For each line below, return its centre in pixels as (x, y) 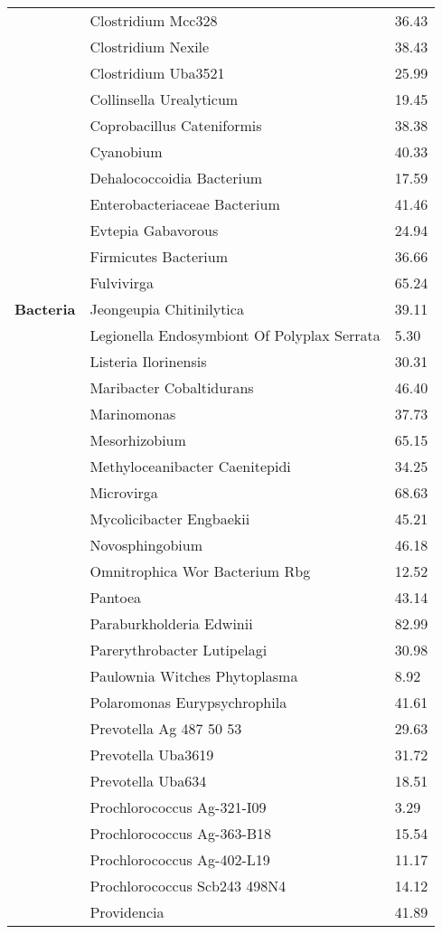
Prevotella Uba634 (148, 781)
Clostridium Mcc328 (154, 20)
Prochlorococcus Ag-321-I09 (178, 807)
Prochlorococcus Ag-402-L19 (180, 859)
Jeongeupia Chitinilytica (167, 309)
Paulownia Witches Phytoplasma (194, 676)
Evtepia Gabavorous (154, 230)
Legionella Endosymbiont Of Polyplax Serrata (235, 335)
